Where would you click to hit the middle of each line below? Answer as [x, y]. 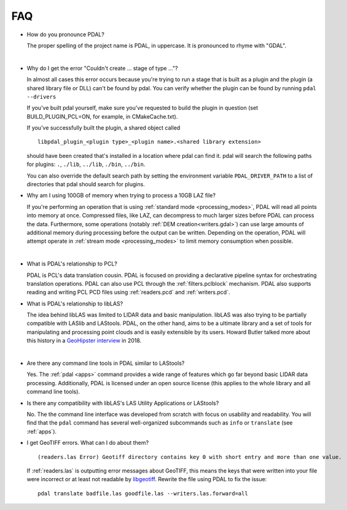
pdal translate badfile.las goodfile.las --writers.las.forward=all [143, 493]
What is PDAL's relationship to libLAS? [75, 304]
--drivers [41, 96]
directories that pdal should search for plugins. [86, 184]
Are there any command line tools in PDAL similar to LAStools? [106, 363]
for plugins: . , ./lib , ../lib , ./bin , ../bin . [86, 164]
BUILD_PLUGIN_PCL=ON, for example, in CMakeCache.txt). [102, 116]
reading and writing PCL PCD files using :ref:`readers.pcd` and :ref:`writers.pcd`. [128, 292]
